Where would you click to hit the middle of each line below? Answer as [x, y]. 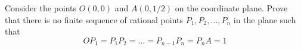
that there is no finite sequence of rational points [94, 19]
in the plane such [265, 19]
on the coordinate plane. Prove [231, 8]
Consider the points [41, 8]
